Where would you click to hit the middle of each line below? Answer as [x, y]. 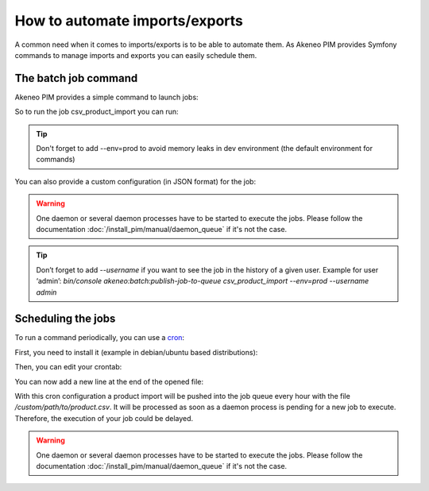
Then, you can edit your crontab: [68, 367]
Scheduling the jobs [65, 319]
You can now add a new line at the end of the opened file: [109, 381]
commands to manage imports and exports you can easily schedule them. [136, 55]
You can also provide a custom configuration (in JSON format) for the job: [135, 181]
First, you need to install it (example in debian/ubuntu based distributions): [136, 352]
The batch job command [76, 78]
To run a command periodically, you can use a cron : [100, 338]
